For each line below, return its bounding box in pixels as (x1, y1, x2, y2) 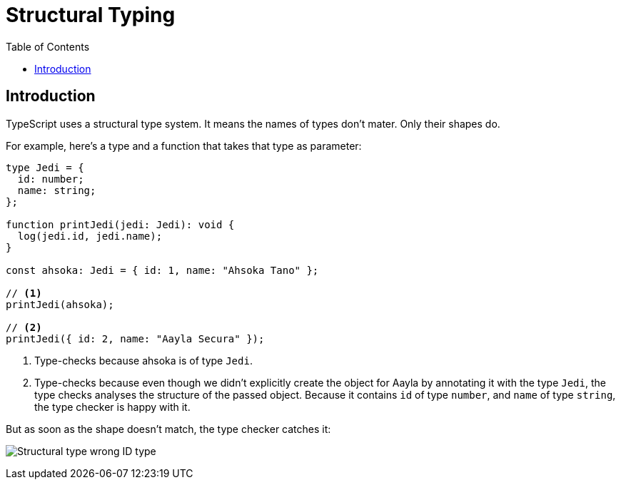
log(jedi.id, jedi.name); (17, 230, 163, 242)
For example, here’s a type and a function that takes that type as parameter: (6, 139, 362, 152)
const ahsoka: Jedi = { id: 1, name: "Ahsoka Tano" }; (6, 264, 319, 276)
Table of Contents (6, 40, 90, 53)
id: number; (17, 173, 84, 185)
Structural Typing (6, 3, 176, 27)
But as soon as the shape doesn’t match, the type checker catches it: (6, 422, 331, 435)
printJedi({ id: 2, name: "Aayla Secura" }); (6, 332, 265, 344)
